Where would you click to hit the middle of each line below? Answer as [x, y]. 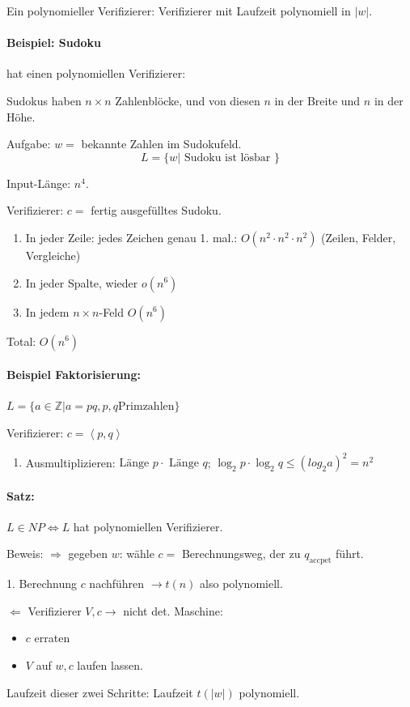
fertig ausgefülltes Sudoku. [156, 210]
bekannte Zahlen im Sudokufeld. [161, 144]
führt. [350, 554]
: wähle [137, 554]
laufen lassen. [110, 665]
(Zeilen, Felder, [359, 237]
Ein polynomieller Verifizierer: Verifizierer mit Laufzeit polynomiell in [179, 11]
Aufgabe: [29, 144]
